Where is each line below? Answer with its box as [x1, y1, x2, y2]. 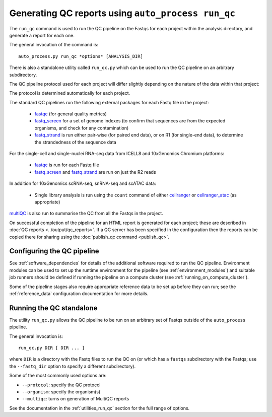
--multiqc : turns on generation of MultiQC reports [22, 396, 129, 402]
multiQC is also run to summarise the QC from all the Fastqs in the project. [9, 211, 163, 217]
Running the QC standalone [9, 304, 98, 312]
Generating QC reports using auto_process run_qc [9, 8, 236, 19]
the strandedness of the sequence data [34, 139, 117, 145]
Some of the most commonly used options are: [9, 373, 107, 379]
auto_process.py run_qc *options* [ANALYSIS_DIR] [18, 53, 144, 59]
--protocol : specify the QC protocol [22, 382, 101, 388]
